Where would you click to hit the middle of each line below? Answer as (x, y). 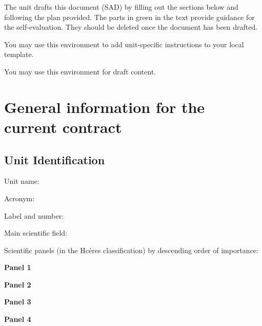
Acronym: (19, 198)
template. (19, 54)
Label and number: (34, 215)
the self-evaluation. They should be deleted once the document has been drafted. (131, 27)
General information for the (105, 107)
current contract (63, 127)
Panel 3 (18, 302)
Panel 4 (18, 319)
